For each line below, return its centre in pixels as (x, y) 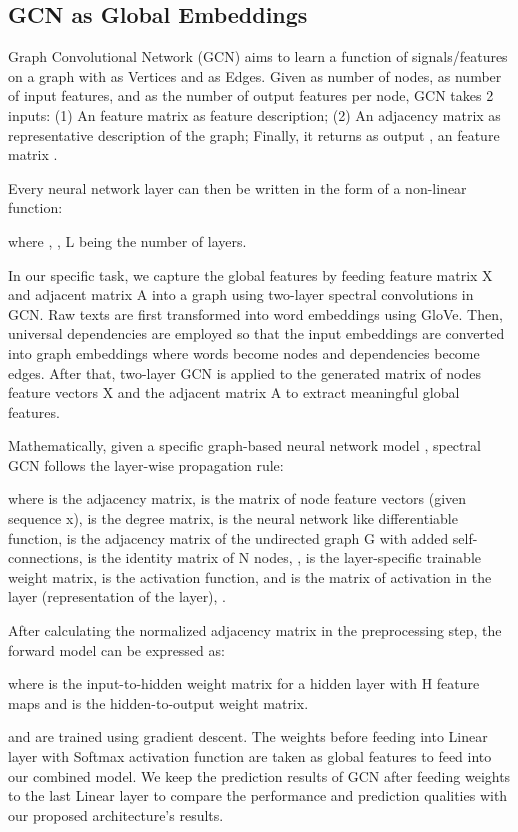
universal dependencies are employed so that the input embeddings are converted (256, 333)
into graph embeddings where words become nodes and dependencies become (244, 352)
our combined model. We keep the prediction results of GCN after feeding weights (259, 775)
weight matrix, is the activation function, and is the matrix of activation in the (250, 576)
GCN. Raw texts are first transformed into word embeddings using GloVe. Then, (255, 313)
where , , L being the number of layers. (127, 240)
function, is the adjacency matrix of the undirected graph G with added (228, 537)
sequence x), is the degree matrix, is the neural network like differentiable (233, 518)
